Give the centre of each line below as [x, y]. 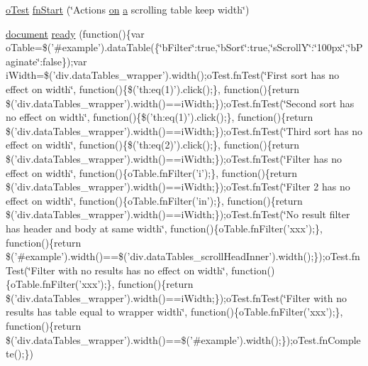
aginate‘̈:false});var [46, 61]
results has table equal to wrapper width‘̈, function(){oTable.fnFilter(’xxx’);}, [174, 312]
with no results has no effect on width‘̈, [143, 270]
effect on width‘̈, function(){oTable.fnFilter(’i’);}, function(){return [152, 172]
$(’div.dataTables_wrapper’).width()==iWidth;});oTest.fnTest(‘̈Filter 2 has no [178, 187]
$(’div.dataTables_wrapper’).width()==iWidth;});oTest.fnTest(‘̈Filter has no [174, 158]
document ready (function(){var [75, 33]
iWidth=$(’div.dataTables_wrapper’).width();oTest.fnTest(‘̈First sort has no [173, 75]
